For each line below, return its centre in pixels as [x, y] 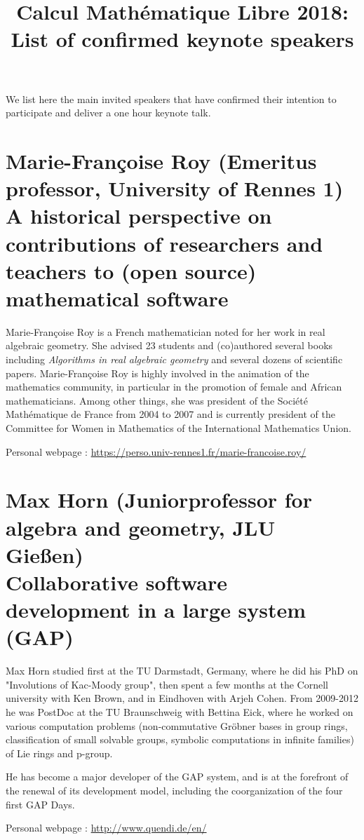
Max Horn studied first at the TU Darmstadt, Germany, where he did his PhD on [182, 671]
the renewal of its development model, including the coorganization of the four [174, 790]
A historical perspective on [139, 216]
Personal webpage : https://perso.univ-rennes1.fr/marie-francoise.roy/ [156, 451]
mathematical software [117, 298]
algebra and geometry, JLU [141, 527]
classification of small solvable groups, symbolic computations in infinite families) [180, 739]
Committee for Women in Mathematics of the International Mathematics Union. [178, 427]
